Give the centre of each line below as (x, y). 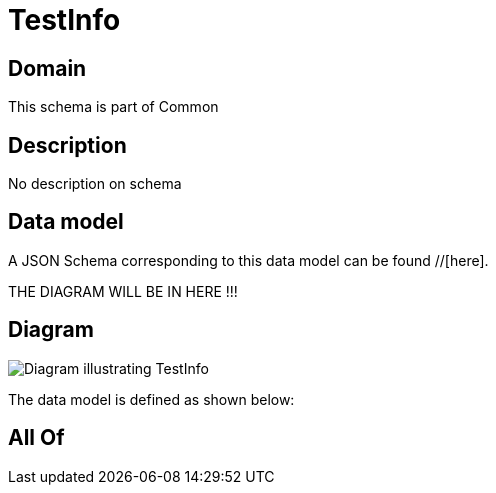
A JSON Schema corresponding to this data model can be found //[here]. (248, 260)
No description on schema (95, 184)
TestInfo (64, 20)
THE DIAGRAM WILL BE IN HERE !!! (123, 291)
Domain (47, 68)
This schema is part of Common (113, 107)
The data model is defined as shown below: (151, 399)
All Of (36, 438)
